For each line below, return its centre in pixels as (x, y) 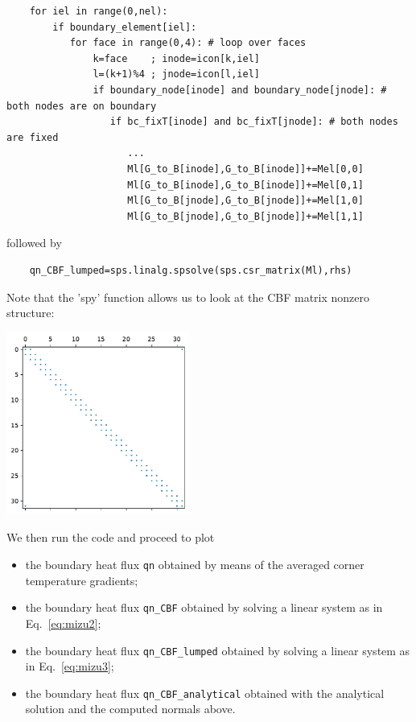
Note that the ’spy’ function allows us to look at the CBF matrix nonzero (188, 297)
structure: (31, 313)
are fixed (33, 137)
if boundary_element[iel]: (125, 27)
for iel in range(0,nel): (99, 11)
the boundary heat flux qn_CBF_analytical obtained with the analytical (205, 693)
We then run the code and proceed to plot (111, 537)
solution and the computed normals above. (130, 709)
